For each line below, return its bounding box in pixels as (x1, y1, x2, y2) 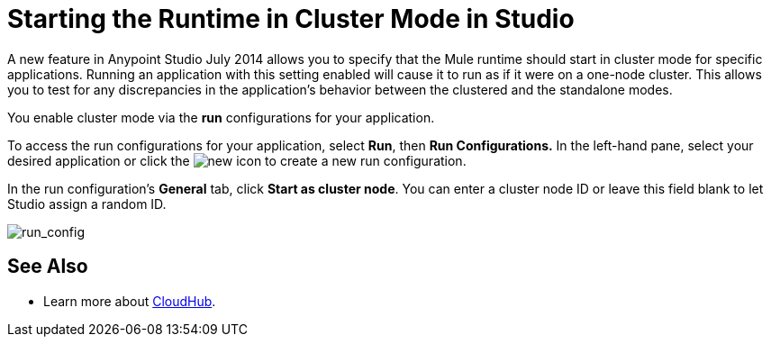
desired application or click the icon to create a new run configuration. (7, 152, 467, 168)
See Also (7, 255, 88, 278)
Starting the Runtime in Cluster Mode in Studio (7, 4, 575, 34)
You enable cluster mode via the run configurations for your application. (7, 109, 435, 125)
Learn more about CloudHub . (43, 293, 216, 309)
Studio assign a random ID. (7, 195, 167, 212)
